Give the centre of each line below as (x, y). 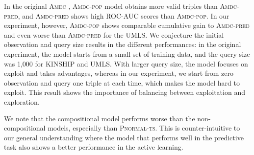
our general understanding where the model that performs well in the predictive (124, 137)
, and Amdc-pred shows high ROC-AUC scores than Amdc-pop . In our (124, 15)
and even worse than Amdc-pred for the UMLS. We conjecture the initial (114, 34)
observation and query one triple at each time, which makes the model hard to (122, 82)
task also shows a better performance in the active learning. (94, 147)
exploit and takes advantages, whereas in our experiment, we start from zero (119, 73)
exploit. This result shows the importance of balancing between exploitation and (125, 92)
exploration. (22, 101)
